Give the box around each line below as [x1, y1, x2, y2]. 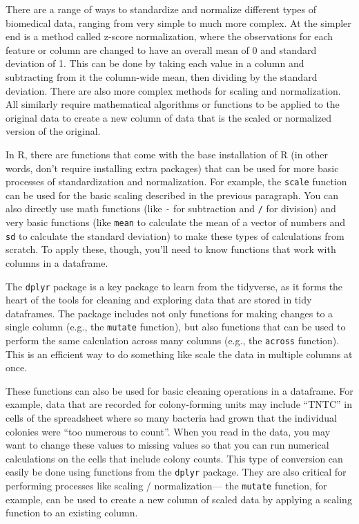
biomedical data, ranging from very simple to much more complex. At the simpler [6, 15, 351, 30]
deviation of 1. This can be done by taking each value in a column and [6, 56, 304, 71]
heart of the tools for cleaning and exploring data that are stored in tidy [6, 292, 312, 307]
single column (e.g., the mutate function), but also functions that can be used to [6, 319, 346, 334]
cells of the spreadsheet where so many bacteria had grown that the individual [6, 411, 337, 425]
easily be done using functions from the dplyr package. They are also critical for [6, 465, 347, 479]
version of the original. [6, 124, 101, 138]
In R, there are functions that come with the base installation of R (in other [6, 147, 329, 161]
